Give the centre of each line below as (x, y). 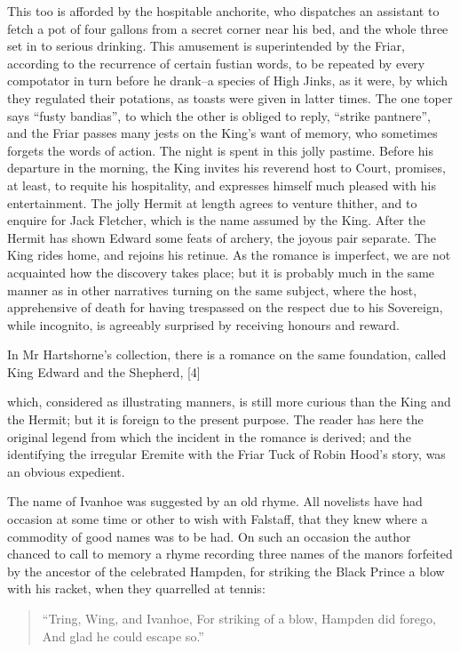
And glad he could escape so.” (123, 636)
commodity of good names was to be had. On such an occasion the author (209, 536)
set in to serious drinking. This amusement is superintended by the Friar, (206, 46)
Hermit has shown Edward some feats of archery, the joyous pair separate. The (222, 237)
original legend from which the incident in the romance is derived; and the (209, 436)
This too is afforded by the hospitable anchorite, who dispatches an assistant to (223, 11)
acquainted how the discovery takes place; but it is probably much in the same (221, 272)
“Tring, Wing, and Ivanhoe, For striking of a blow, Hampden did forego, (239, 618)
